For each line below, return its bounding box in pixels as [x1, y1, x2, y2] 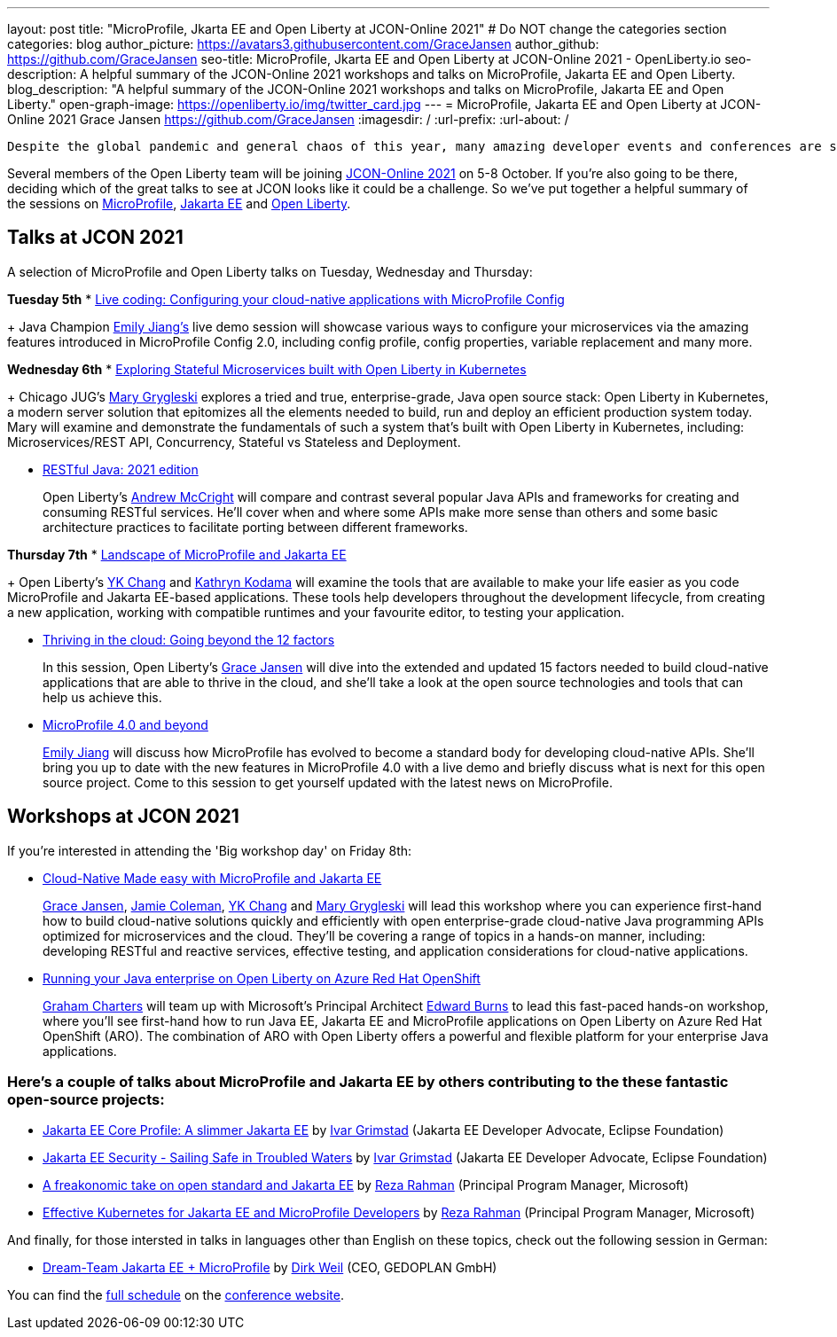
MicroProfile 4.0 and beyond [43, 716, 208, 732]
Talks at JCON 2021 [7, 226, 184, 249]
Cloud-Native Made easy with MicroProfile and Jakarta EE [43, 870, 382, 886]
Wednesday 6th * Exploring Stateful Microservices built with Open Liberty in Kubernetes [7, 361, 527, 377]
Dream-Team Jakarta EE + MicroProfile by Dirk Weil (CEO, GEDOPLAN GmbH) [43, 1260, 497, 1276]
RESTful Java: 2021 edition [43, 461, 199, 477]
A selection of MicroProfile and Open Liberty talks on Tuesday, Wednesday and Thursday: [7, 263, 533, 279]
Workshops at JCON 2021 [7, 805, 239, 828]
